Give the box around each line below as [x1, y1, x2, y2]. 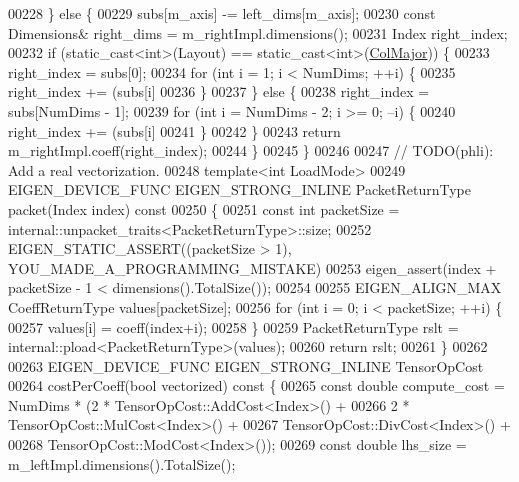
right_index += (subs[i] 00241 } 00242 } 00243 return [8, 120, 341, 141]
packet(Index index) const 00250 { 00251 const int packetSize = [8, 198, 400, 219]
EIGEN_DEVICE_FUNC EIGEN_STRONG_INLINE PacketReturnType [8, 179, 471, 200]
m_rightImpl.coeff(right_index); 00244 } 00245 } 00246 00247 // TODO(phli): [8, 140, 494, 161]
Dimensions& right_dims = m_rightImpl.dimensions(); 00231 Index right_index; [8, 22, 508, 43]
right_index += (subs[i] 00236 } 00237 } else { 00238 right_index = [8, 81, 430, 102]
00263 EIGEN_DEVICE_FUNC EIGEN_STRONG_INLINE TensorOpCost [8, 355, 484, 376]
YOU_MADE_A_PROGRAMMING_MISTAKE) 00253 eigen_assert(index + [8, 257, 497, 278]
